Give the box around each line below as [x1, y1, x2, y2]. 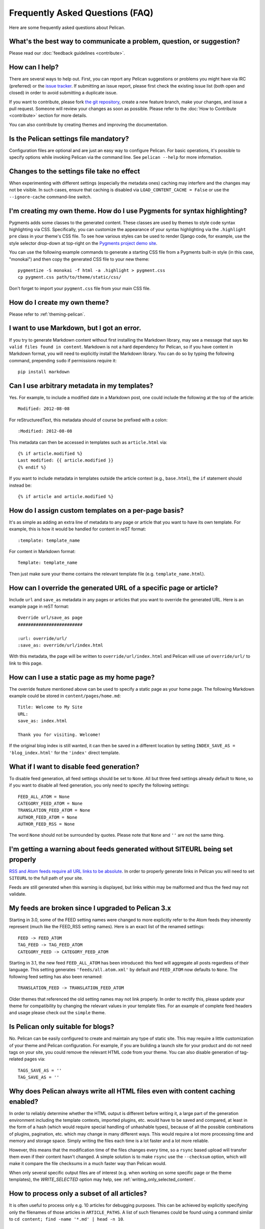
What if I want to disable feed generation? [9, 762, 140, 771]
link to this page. [9, 660, 43, 666]
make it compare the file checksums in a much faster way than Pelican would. [9, 1161, 167, 1167]
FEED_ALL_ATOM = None [18, 794, 70, 799]
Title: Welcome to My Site [18, 704, 83, 710]
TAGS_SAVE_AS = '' [18, 1067, 62, 1073]
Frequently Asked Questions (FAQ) [9, 7, 154, 18]
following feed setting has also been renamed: [9, 973, 103, 979]
